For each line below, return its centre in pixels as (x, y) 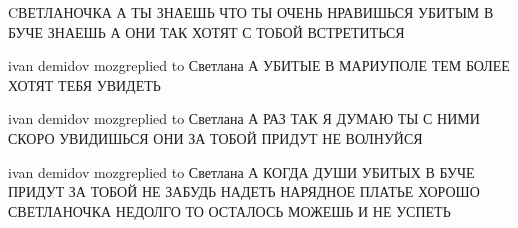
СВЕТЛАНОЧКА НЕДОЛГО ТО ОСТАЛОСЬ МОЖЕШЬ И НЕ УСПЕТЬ (229, 210)
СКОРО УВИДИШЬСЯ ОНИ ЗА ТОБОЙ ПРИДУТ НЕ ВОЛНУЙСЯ (215, 137)
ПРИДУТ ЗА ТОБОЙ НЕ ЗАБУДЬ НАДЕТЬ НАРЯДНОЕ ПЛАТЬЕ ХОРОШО (244, 191)
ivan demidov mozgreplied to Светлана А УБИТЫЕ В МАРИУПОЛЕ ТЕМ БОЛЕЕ (259, 65)
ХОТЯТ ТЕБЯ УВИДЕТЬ (84, 84)
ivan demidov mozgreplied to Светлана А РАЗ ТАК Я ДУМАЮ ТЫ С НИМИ (244, 118)
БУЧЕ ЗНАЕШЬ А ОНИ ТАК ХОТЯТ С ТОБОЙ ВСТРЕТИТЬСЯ (206, 31)
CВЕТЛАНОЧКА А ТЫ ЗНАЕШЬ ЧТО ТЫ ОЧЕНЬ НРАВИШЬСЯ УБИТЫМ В (251, 12)
